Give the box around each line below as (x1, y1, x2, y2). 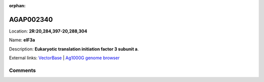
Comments (9, 67, 36, 74)
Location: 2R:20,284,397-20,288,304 (9, 28, 88, 34)
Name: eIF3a (9, 37, 35, 43)
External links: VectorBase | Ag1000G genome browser (9, 55, 120, 61)
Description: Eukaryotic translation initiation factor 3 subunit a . (9, 46, 139, 52)
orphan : (9, 3, 26, 8)
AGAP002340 (9, 15, 53, 24)
